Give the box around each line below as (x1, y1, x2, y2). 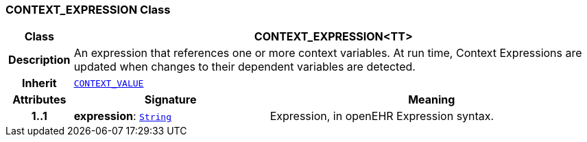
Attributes (12, 93, 67, 107)
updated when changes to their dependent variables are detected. (73, 60, 416, 74)
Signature (144, 93, 197, 107)
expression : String (73, 109, 171, 123)
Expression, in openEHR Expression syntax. (269, 109, 494, 123)
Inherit (21, 76, 57, 91)
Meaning (408, 93, 455, 107)
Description (8, 53, 71, 67)
